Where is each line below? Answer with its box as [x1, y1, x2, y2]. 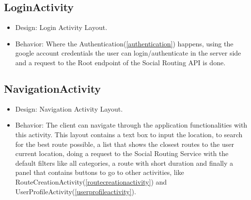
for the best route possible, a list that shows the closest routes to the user [15, 139, 235, 149]
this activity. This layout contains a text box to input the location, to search [15, 129, 243, 139]
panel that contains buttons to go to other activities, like [15, 167, 184, 177]
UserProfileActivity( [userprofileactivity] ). [15, 186, 136, 196]
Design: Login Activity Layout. [15, 22, 108, 32]
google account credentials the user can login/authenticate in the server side [15, 48, 241, 58]
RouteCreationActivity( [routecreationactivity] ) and [15, 176, 167, 186]
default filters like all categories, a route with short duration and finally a [15, 157, 234, 168]
